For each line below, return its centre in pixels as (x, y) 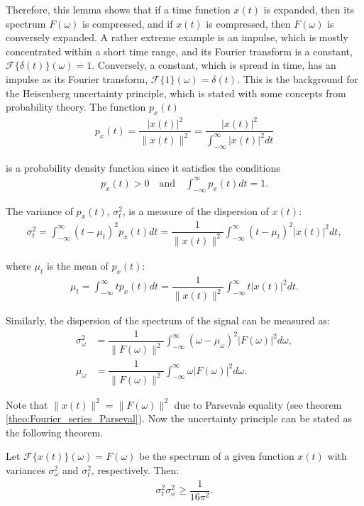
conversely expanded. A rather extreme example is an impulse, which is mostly (177, 37)
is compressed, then (248, 23)
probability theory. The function (76, 107)
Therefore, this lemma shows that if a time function (118, 9)
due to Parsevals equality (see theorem (258, 404)
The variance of (39, 210)
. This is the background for (298, 78)
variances (26, 469)
